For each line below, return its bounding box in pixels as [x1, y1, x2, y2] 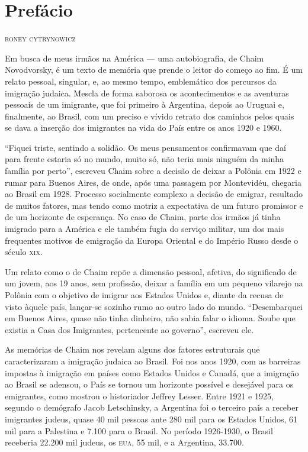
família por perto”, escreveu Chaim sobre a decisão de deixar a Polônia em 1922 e [5, 164, 301, 177]
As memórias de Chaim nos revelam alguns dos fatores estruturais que [5, 343, 260, 356]
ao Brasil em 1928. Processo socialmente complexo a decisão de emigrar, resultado [5, 188, 303, 200]
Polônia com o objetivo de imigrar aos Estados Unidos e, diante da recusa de [5, 289, 284, 301]
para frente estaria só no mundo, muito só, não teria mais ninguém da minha [5, 153, 284, 165]
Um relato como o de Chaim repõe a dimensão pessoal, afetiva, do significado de [5, 265, 297, 277]
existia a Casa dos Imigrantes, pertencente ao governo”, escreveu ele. [5, 323, 254, 335]
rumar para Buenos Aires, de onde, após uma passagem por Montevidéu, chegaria [5, 176, 301, 188]
